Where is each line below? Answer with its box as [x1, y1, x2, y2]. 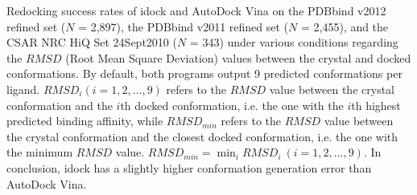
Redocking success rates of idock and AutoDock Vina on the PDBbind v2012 [6, 2, 386, 18]
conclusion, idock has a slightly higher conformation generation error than [6, 159, 372, 176]
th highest [351, 96, 401, 113]
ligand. [6, 80, 40, 97]
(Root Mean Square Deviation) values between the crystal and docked [65, 49, 411, 66]
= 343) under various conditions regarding [189, 34, 398, 51]
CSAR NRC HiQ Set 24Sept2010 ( [6, 34, 177, 51]
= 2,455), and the [300, 18, 389, 35]
